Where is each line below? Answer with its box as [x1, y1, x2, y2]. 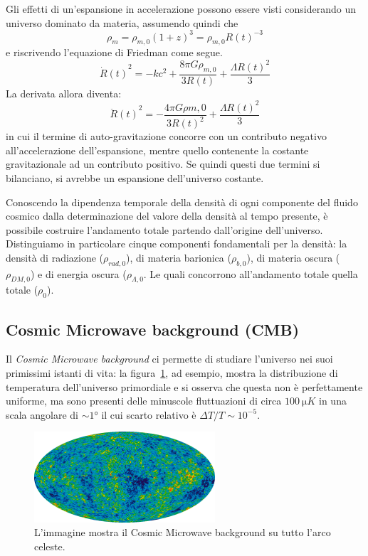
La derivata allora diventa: [6, 85, 122, 100]
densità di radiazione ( [6, 250, 104, 264]
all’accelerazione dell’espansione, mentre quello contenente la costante [6, 142, 309, 157]
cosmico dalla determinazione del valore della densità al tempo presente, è [6, 208, 328, 223]
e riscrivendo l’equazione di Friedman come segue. [6, 45, 223, 60]
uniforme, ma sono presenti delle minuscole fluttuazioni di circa [6, 393, 282, 408]
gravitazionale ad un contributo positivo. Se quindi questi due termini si [6, 156, 320, 171]
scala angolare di [6, 407, 79, 422]
